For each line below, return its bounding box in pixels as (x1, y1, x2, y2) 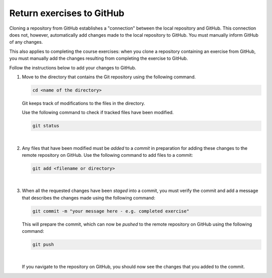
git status (32, 123, 59, 129)
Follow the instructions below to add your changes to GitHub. (9, 64, 137, 70)
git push (32, 242, 54, 247)
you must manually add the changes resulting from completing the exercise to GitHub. (9, 55, 188, 61)
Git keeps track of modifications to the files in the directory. (22, 100, 146, 106)
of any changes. (9, 39, 43, 45)
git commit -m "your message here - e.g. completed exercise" (32, 208, 189, 214)
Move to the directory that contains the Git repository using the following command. (22, 73, 196, 80)
